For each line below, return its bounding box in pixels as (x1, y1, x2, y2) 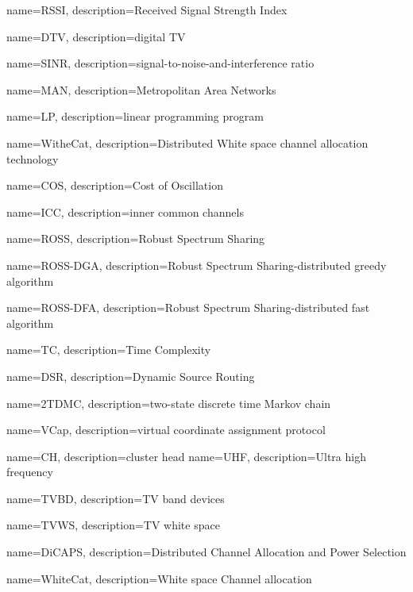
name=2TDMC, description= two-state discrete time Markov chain (6, 394, 331, 411)
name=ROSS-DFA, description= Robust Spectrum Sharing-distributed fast (6, 299, 370, 316)
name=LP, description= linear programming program (6, 108, 264, 125)
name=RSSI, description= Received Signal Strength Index (6, 2, 288, 17)
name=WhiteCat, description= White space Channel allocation (6, 570, 312, 586)
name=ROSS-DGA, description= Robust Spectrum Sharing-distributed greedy (6, 256, 387, 273)
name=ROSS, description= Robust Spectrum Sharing (6, 230, 265, 247)
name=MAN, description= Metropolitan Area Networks (6, 81, 276, 98)
